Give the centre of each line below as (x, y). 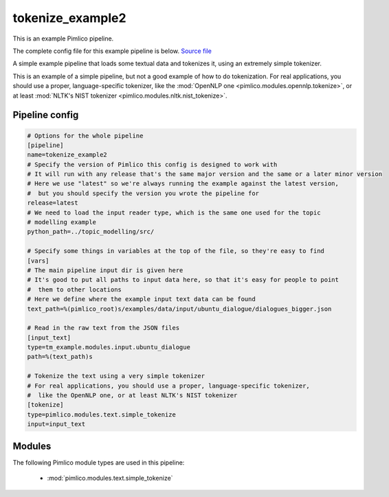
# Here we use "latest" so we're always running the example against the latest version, (183, 184)
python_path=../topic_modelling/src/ (91, 232)
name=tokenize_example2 (67, 155)
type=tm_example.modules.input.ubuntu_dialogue (109, 347)
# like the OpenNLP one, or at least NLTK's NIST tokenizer (132, 396)
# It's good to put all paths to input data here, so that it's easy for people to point (183, 280)
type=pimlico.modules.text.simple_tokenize (102, 415)
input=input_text (56, 424)
